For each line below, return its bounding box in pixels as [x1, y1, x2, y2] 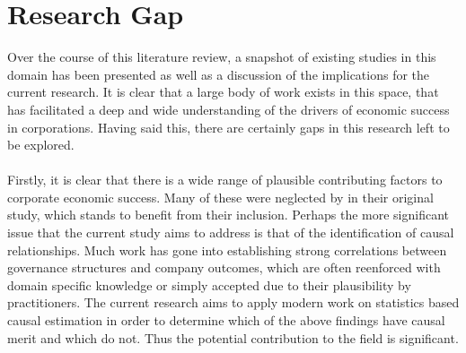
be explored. [7, 135, 75, 154]
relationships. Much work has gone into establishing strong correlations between [7, 240, 447, 259]
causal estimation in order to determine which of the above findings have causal [7, 311, 445, 330]
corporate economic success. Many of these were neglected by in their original [7, 187, 434, 206]
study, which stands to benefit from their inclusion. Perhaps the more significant [7, 205, 450, 224]
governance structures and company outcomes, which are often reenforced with [7, 258, 441, 277]
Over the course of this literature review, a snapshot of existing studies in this [7, 47, 436, 66]
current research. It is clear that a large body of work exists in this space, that [7, 82, 439, 101]
